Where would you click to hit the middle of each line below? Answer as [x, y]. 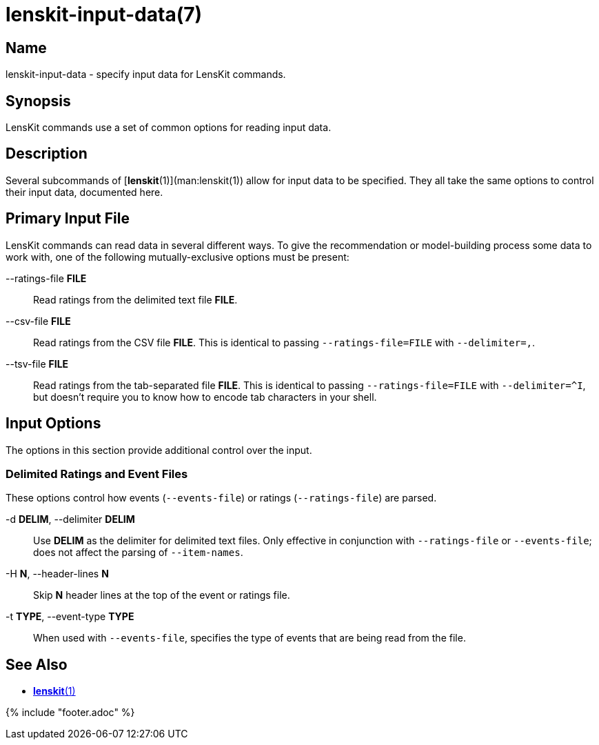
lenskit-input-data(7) [104, 14]
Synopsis [38, 101]
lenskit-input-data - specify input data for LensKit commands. [146, 74]
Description [47, 154]
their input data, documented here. [84, 192]
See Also [37, 664]
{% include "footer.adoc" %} [70, 713]
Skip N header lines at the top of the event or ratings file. [162, 595]
